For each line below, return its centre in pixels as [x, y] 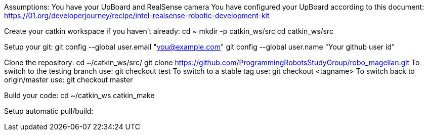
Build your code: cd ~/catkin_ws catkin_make [79, 95]
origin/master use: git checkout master [69, 80]
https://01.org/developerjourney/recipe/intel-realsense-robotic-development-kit [137, 15]
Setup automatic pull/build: [49, 111]
